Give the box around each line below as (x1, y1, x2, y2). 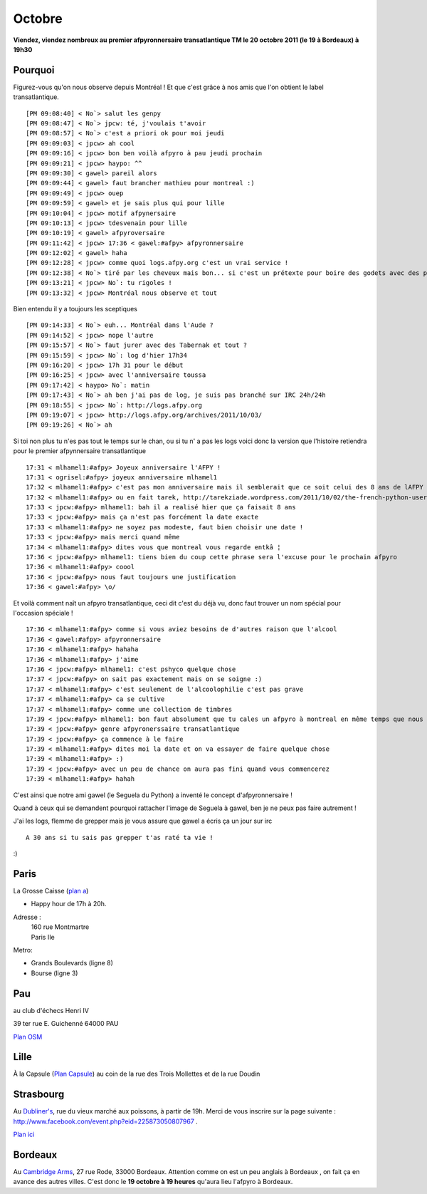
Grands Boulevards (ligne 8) (31, 959, 114, 967)
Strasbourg (13, 1089, 65, 1101)
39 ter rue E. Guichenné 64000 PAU (13, 1019, 119, 1028)
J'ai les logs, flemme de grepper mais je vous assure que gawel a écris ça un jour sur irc (13, 816, 273, 826)
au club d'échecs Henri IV (13, 1006, 89, 1014)
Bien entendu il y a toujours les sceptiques (13, 305, 138, 313)
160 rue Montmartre (31, 923, 90, 931)
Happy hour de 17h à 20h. (31, 900, 107, 908)
